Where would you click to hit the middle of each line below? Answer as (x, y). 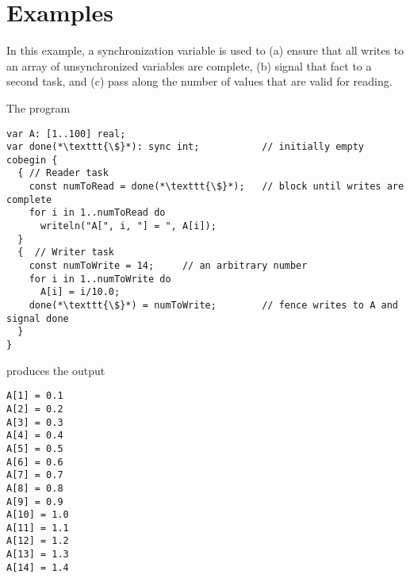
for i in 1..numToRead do (97, 213)
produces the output (56, 370)
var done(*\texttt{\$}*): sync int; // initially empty (186, 147)
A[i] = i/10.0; (80, 292)
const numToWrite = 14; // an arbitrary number (168, 266)
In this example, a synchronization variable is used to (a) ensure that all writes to (205, 50)
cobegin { (32, 160)
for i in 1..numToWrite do (100, 279)
